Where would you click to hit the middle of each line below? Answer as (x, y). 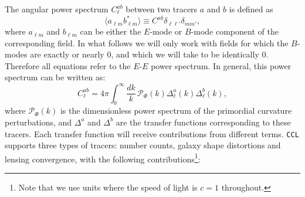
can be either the (111, 31)
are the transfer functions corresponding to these (203, 122)
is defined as (251, 9)
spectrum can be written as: (55, 77)
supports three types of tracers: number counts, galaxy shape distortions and (143, 145)
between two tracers (162, 9)
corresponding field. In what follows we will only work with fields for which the (147, 43)
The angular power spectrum (57, 9)
